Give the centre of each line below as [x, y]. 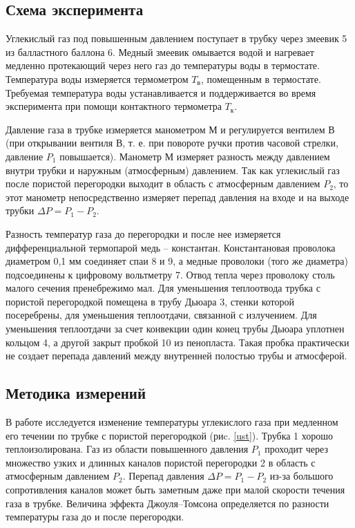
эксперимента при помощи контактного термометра [114, 106]
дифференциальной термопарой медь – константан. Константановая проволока [171, 247]
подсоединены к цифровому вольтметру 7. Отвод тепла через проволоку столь [170, 274]
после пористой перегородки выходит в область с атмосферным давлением [163, 183]
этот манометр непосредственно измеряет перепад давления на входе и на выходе [177, 197]
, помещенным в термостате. [261, 78]
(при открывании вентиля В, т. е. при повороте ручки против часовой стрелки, [172, 143]
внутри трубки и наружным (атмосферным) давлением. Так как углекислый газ [173, 170]
